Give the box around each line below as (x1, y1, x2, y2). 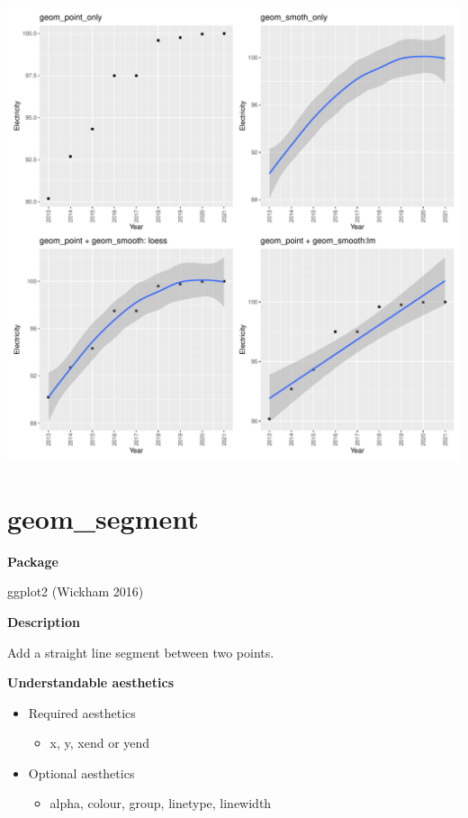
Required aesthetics (28, 703, 136, 722)
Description (7, 612, 81, 631)
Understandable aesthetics (7, 673, 174, 692)
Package (7, 551, 58, 570)
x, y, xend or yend (49, 733, 150, 752)
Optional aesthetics (28, 763, 135, 782)
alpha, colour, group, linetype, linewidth (49, 794, 272, 813)
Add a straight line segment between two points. (7, 642, 274, 661)
